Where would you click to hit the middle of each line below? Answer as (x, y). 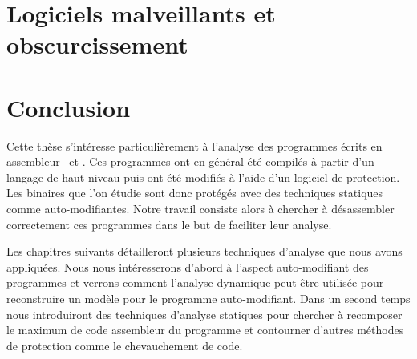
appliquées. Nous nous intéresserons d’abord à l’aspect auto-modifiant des (188, 266)
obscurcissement (97, 44)
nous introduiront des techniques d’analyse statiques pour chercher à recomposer (204, 314)
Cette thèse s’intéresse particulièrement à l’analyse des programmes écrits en (194, 145)
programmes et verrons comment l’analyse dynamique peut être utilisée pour (195, 282)
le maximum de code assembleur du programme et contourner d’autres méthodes (205, 330)
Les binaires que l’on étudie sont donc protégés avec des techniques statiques (195, 193)
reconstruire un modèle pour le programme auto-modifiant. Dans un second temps (208, 298)
